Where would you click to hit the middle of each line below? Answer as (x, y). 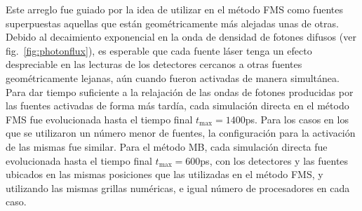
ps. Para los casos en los (297, 119)
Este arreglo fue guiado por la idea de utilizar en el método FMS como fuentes (174, 9)
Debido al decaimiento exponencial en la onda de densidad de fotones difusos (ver (181, 37)
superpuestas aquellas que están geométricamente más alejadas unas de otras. (172, 23)
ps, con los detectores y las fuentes (274, 160)
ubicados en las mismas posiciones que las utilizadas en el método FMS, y (165, 174)
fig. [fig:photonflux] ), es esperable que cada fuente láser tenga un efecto (159, 50)
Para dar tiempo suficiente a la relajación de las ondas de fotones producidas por (180, 91)
